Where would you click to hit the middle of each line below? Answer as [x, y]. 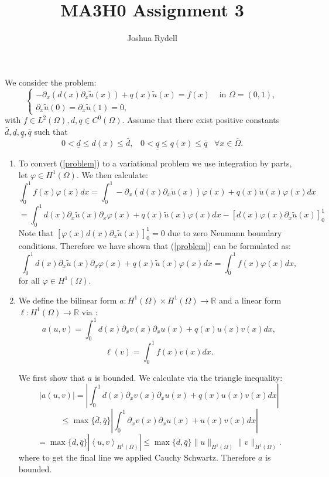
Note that [36, 232]
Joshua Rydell [152, 38]
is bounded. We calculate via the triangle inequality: [189, 377]
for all [29, 280]
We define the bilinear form [68, 300]
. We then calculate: [112, 174]
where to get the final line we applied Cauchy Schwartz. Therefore [137, 457]
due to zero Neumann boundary [225, 232]
